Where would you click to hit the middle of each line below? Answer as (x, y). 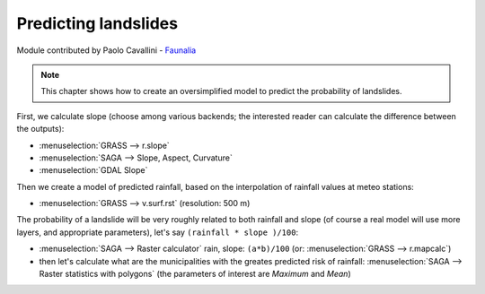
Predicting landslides (97, 23)
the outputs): (40, 129)
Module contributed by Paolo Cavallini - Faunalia (106, 50)
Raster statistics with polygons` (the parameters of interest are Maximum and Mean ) (195, 274)
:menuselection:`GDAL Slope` (93, 170)
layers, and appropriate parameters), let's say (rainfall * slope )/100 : (158, 232)
